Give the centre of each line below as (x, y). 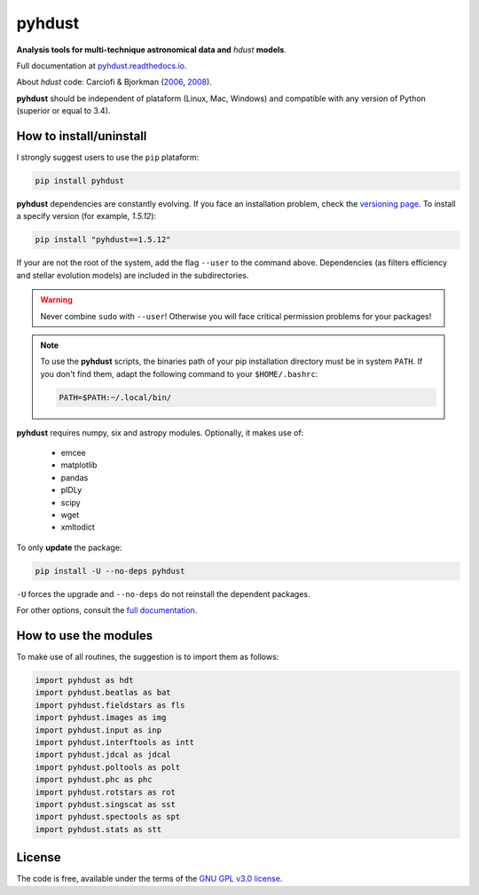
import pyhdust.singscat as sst (106, 804)
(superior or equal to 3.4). (63, 111)
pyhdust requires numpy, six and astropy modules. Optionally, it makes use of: (160, 432)
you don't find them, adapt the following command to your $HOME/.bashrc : (179, 373)
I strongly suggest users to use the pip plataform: (108, 157)
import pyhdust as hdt (84, 680)
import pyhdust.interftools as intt (115, 742)
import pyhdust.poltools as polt (108, 767)
